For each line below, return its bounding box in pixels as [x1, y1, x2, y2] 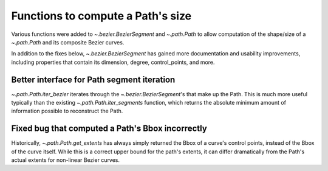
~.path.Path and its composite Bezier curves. [11, 38, 125, 46]
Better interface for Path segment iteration [11, 74, 176, 85]
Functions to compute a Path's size [11, 9, 192, 23]
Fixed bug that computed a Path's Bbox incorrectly [11, 124, 208, 134]
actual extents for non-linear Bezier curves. [11, 156, 120, 164]
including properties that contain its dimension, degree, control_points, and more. [11, 58, 215, 66]
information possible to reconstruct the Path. [11, 107, 123, 115]
